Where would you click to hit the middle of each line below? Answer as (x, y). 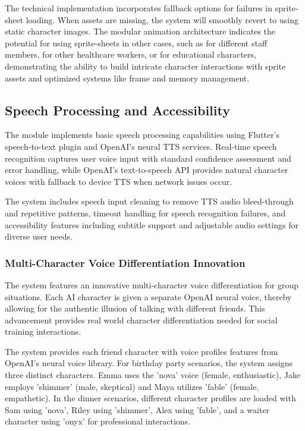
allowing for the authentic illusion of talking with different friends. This (135, 308)
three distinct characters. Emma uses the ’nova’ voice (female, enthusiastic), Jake (153, 375)
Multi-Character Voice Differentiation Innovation (125, 262)
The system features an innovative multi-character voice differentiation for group (152, 284)
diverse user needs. (39, 236)
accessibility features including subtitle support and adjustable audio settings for (152, 224)
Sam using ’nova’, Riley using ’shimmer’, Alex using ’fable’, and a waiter (137, 409)
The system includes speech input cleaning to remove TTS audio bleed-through (149, 201)
